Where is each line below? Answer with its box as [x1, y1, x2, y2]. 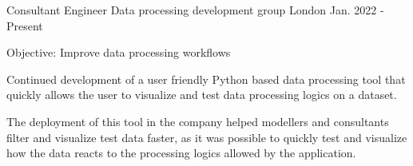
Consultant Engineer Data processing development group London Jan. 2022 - [6, 2, 384, 18]
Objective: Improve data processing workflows [6, 44, 231, 61]
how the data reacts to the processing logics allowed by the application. [6, 144, 356, 161]
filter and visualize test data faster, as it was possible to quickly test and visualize [6, 128, 407, 145]
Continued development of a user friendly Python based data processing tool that [6, 70, 406, 87]
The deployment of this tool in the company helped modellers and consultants [6, 113, 389, 129]
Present [6, 17, 43, 34]
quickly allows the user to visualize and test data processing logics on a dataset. [6, 86, 397, 103]
